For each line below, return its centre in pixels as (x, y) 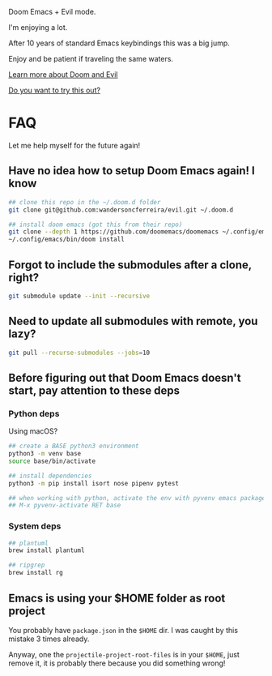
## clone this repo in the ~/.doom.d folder (85, 202)
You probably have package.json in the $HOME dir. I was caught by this (123, 630)
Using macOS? (33, 431)
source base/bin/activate (52, 461)
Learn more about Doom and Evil (63, 75)
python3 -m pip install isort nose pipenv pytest (94, 483)
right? (24, 278)
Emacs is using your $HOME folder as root (117, 598)
